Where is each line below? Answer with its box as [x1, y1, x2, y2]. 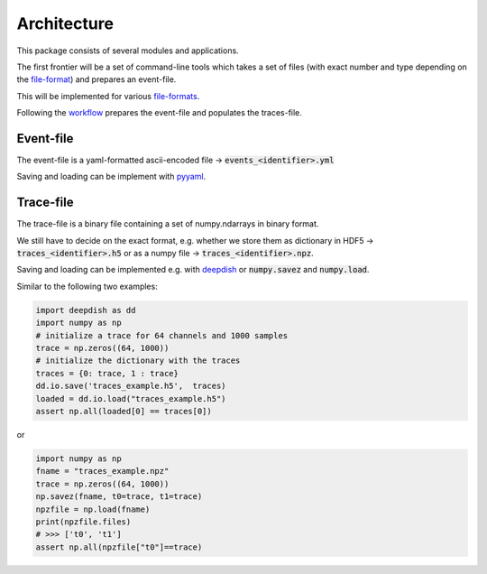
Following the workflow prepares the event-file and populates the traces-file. [16, 107, 302, 118]
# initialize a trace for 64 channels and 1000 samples [35, 330, 289, 340]
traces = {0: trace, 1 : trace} [35, 368, 179, 378]
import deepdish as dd [35, 305, 136, 315]
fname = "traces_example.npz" [35, 466, 170, 477]
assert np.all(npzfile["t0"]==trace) [35, 542, 203, 552]
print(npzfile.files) [35, 516, 132, 527]
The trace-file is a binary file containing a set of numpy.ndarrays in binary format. [16, 218, 319, 229]
